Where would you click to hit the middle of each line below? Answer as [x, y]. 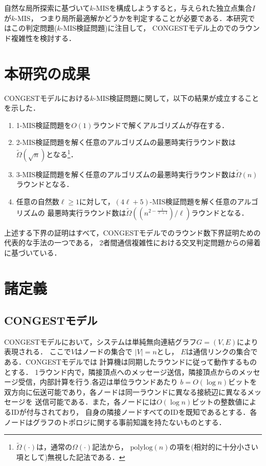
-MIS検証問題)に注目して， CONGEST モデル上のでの [149, 28]
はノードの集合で [104, 352]
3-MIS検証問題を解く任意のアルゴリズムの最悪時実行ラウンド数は [126, 174]
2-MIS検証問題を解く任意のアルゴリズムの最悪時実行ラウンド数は [126, 142]
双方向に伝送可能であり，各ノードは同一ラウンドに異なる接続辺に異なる [126, 391]
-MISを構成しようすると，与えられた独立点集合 [173, 8]
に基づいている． [33, 252]
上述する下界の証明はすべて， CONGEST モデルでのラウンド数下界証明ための [132, 232]
